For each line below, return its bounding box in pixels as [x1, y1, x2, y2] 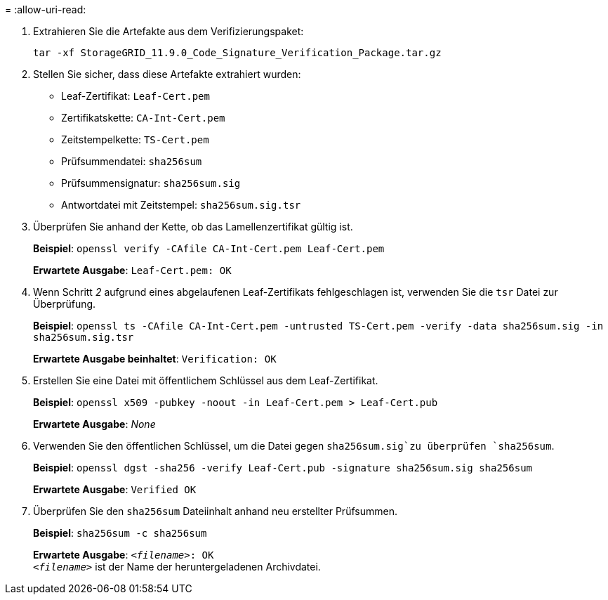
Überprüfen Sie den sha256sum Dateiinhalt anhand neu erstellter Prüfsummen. [33, 505, 397, 517]
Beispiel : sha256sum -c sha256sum [33, 527, 207, 539]
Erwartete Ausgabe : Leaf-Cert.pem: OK [33, 264, 232, 276]
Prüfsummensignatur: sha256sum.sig [61, 177, 241, 189]
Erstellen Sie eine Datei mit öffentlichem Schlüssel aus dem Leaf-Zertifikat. [33, 374, 378, 386]
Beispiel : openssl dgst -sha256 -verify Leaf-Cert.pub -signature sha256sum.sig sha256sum [33, 462, 532, 474]
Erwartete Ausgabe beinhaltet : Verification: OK [33, 353, 277, 365]
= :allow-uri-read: [5, 4, 86, 15]
